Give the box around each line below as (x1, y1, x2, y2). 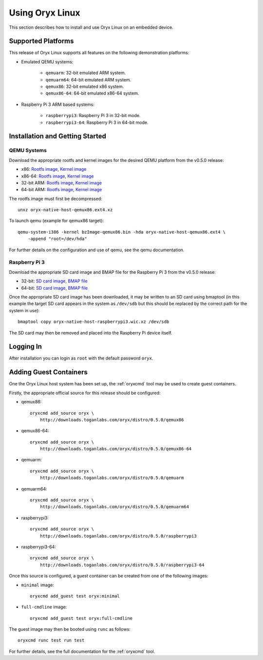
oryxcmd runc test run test (18, 638, 85, 643)
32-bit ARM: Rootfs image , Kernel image (21, 180, 102, 185)
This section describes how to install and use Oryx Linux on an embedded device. (9, 24, 174, 30)
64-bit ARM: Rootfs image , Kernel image (21, 187, 102, 193)
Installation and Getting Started (9, 132, 107, 140)
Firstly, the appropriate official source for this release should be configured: (9, 390, 161, 396)
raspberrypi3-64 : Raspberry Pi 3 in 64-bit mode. (45, 120, 149, 125)
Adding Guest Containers (9, 368, 88, 377)
